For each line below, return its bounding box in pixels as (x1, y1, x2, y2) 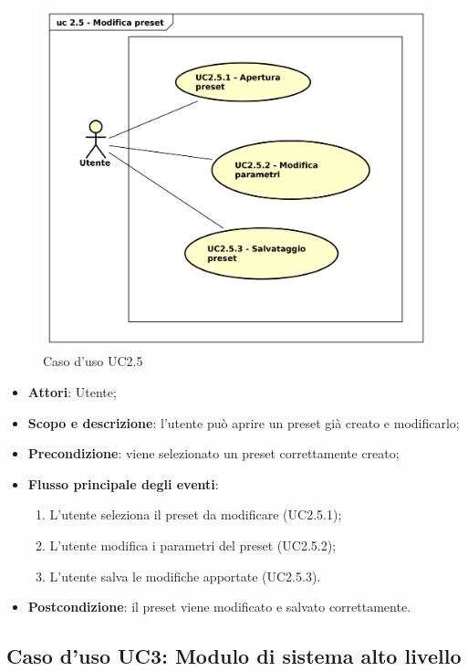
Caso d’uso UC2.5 (43, 351, 143, 371)
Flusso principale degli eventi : (27, 474, 219, 493)
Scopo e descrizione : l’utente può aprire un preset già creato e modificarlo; (27, 413, 460, 432)
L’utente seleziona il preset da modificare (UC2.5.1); (49, 505, 342, 524)
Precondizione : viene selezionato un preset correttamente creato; (27, 444, 400, 463)
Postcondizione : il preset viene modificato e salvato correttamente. (27, 597, 411, 616)
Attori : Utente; (27, 383, 117, 402)
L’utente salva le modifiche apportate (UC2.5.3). (49, 566, 321, 585)
